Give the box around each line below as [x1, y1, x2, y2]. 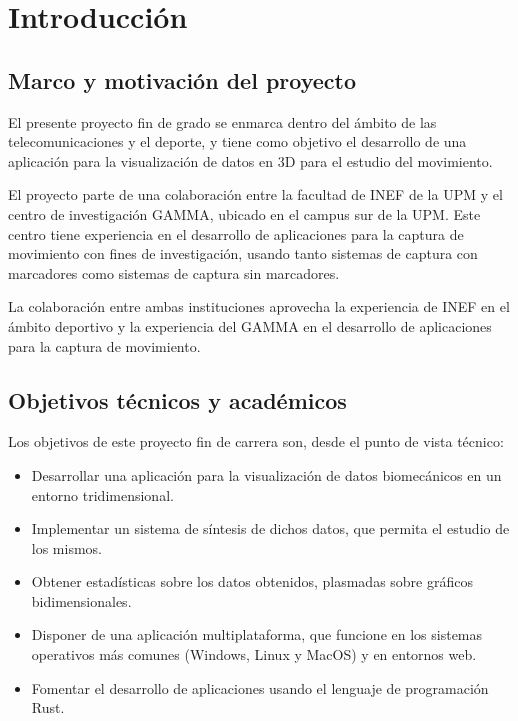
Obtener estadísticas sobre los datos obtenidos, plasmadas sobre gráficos [31, 571, 473, 592]
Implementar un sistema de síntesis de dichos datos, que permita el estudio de [31, 518, 510, 539]
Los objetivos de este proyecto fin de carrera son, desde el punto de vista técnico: [8, 431, 504, 452]
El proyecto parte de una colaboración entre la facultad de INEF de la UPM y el [8, 184, 503, 205]
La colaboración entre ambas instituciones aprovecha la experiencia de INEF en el [8, 296, 510, 317]
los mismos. [31, 537, 103, 558]
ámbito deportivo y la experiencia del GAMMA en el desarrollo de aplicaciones [8, 315, 492, 336]
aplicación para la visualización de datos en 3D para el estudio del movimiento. [8, 150, 493, 171]
